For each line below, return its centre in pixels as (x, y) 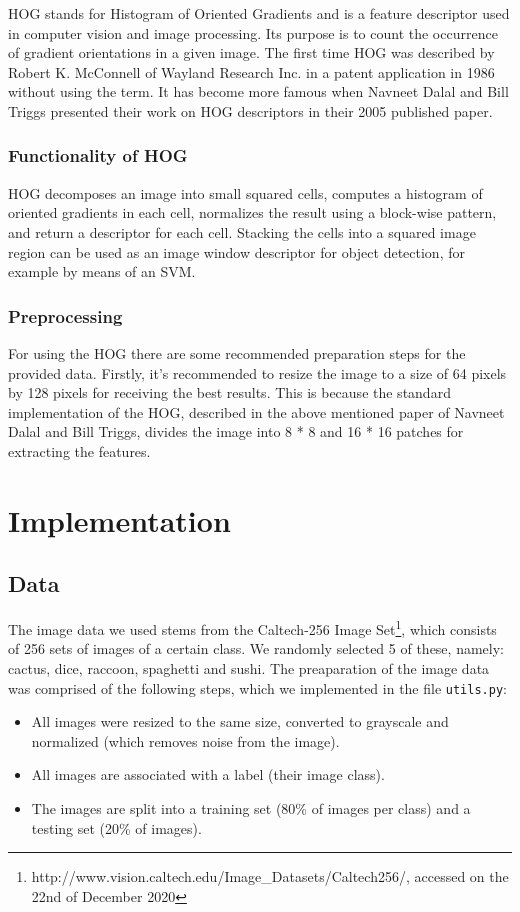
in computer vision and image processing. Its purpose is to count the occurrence (253, 32)
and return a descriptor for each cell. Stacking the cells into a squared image (242, 231)
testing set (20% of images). (116, 827)
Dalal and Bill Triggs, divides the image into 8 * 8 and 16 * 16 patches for (236, 431)
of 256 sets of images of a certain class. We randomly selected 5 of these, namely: (256, 648)
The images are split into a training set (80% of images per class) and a (251, 807)
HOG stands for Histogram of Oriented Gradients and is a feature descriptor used (259, 13)
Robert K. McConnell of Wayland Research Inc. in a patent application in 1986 (251, 71)
